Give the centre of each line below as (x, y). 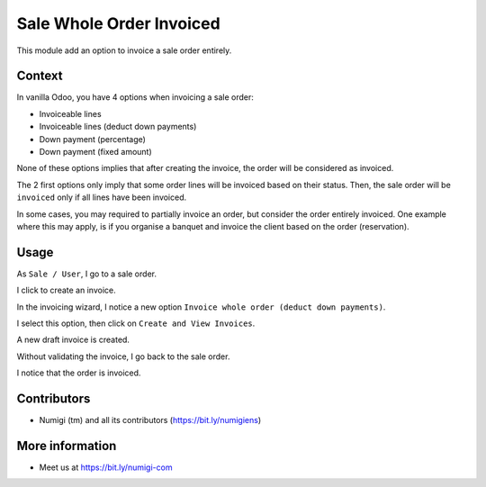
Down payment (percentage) (92, 139)
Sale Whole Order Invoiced (118, 23)
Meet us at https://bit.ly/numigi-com (106, 467)
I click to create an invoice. (66, 290)
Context (40, 76)
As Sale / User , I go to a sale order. (87, 274)
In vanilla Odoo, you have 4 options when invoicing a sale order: (135, 97)
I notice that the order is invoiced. (79, 373)
